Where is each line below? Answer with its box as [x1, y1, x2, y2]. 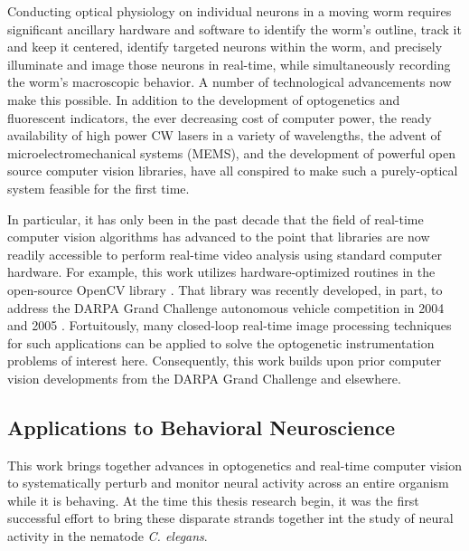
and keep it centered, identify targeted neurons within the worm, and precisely [7, 37, 443, 56]
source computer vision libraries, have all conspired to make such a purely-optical [7, 161, 458, 180]
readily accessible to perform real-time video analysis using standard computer [7, 244, 442, 263]
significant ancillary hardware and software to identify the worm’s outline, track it [7, 19, 462, 38]
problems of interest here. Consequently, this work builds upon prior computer [7, 351, 442, 370]
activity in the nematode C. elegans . [7, 527, 208, 546]
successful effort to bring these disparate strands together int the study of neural [7, 508, 454, 527]
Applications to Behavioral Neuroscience [7, 413, 395, 441]
